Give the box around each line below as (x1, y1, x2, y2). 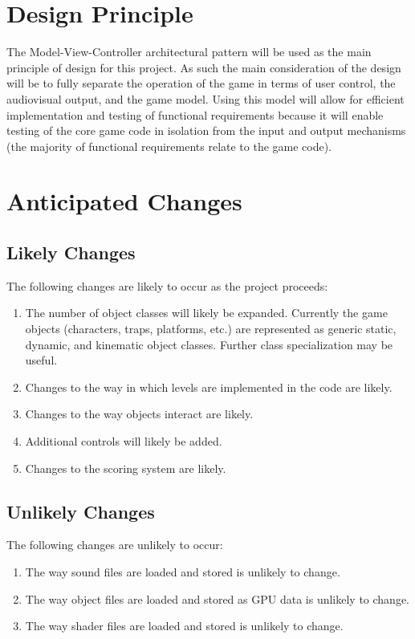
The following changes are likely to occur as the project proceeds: (6, 277, 328, 294)
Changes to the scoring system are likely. (25, 459, 226, 476)
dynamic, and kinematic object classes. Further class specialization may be (25, 336, 393, 352)
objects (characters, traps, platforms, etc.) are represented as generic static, (25, 320, 397, 337)
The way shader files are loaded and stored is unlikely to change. (25, 617, 344, 634)
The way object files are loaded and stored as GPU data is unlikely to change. (25, 590, 410, 607)
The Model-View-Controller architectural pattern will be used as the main (6, 43, 372, 60)
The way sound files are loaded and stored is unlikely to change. (25, 564, 340, 580)
